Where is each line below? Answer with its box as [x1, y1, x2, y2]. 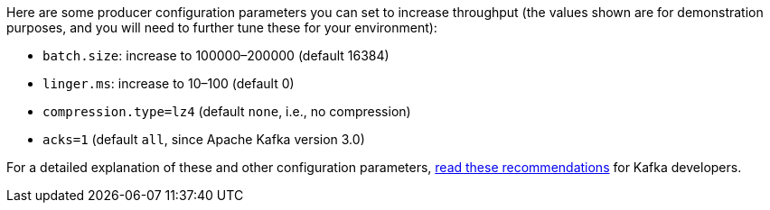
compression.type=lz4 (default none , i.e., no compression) [42, 104, 411, 119]
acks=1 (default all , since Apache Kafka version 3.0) [42, 132, 365, 147]
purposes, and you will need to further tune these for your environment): [6, 20, 437, 35]
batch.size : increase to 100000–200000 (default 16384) [42, 48, 390, 63]
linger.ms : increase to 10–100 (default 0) [42, 76, 295, 91]
